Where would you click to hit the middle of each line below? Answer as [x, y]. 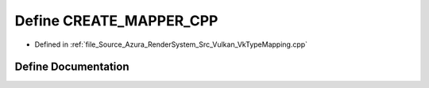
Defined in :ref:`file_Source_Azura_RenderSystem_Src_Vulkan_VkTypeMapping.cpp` [171, 44]
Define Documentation [72, 67]
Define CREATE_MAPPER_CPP [116, 21]
